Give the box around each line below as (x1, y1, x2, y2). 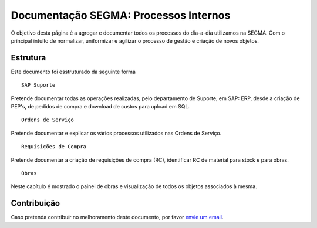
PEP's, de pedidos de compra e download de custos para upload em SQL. (11, 103, 190, 110)
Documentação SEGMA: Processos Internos (11, 9, 231, 22)
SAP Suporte (21, 82, 56, 89)
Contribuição (11, 198, 60, 208)
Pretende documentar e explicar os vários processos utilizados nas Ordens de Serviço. (11, 130, 222, 137)
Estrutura (11, 53, 46, 63)
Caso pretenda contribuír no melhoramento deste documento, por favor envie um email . (11, 214, 224, 221)
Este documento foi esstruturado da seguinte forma (11, 68, 136, 75)
